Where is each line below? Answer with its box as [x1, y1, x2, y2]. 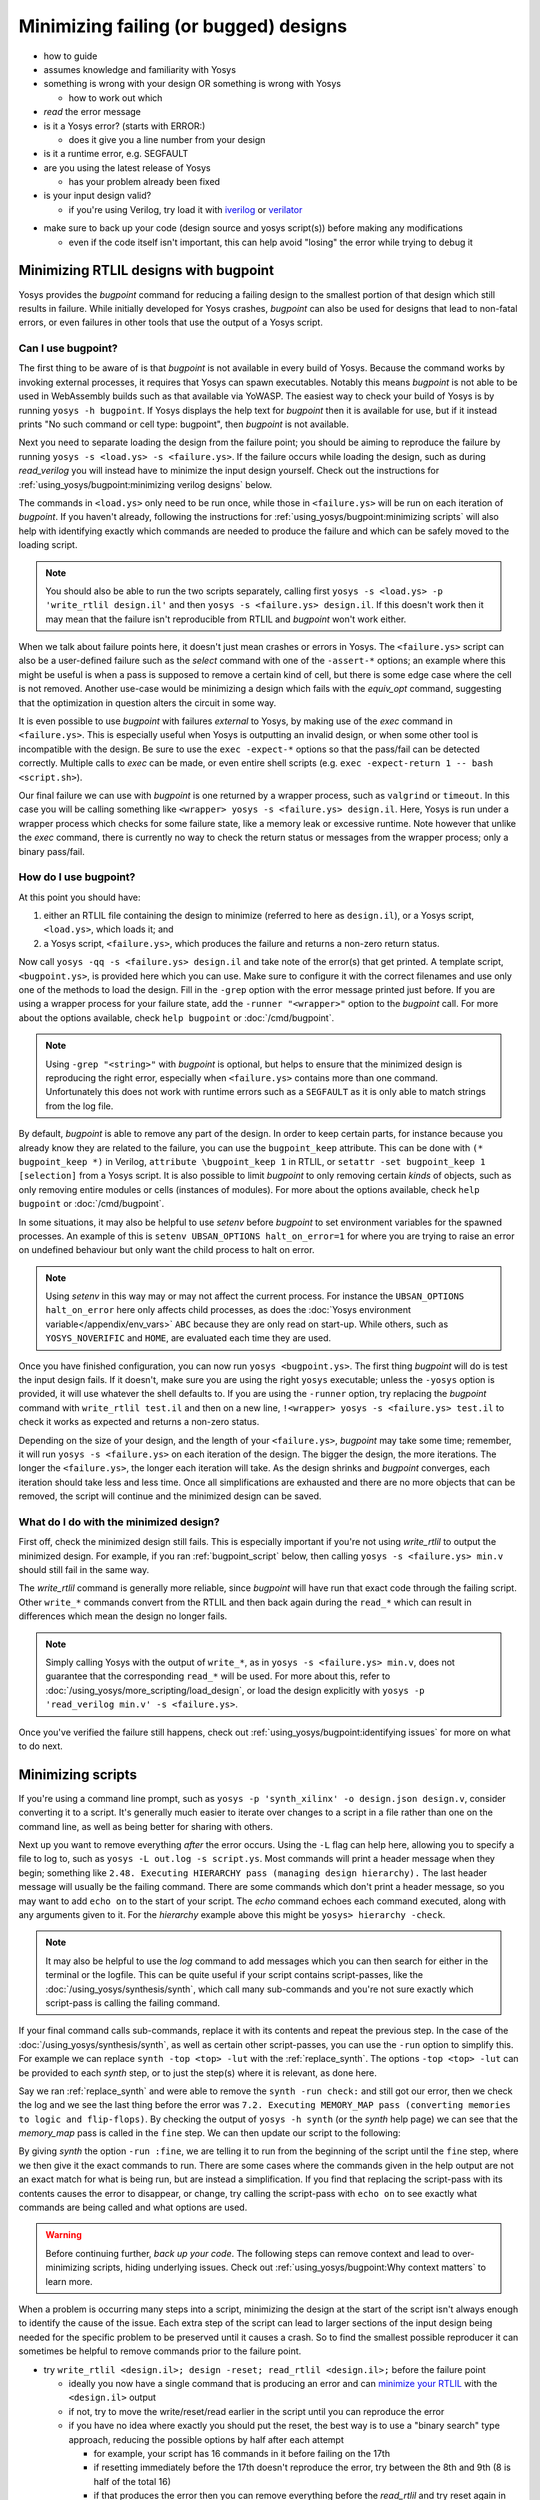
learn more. [45, 2275, 94, 2287]
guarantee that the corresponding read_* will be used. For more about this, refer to [45, 1670, 391, 1682]
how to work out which [68, 91, 163, 104]
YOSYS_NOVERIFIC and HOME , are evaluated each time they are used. [45, 1332, 332, 1344]
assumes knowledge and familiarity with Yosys [43, 63, 237, 75]
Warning [45, 2229, 82, 2241]
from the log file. [45, 1100, 114, 1112]
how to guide [43, 50, 98, 62]
